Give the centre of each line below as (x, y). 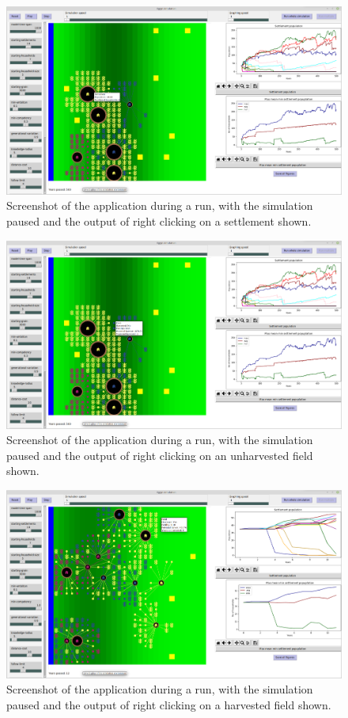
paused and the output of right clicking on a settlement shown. (159, 221)
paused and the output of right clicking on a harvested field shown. (169, 705)
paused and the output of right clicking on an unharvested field (160, 455)
